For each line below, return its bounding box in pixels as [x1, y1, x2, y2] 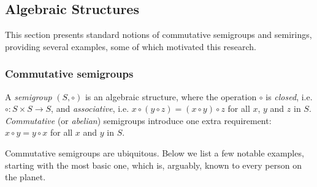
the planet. [5, 170, 46, 183]
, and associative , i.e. [51, 102, 129, 115]
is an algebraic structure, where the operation [85, 90, 257, 103]
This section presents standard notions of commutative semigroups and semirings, [5, 28, 312, 41]
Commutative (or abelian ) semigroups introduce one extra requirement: [5, 114, 272, 127]
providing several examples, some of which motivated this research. [5, 40, 257, 53]
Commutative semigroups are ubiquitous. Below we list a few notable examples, [5, 146, 304, 159]
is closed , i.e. [265, 90, 313, 103]
